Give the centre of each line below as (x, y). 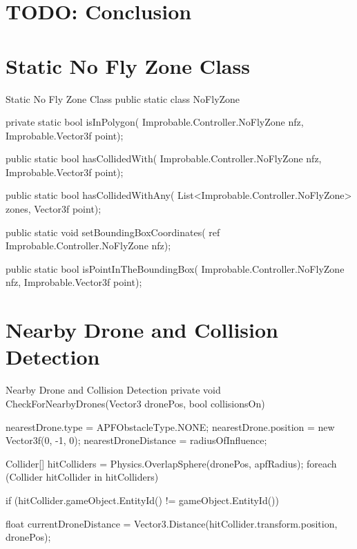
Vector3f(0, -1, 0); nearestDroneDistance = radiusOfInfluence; (136, 440)
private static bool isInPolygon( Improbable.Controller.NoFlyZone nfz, (155, 122)
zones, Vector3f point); (54, 209)
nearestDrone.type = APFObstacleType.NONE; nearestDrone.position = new (170, 426)
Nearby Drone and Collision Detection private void (113, 390)
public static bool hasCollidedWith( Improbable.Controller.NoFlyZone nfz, (164, 158)
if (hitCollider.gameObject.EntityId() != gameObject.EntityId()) (143, 500)
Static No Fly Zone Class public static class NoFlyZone (123, 98)
